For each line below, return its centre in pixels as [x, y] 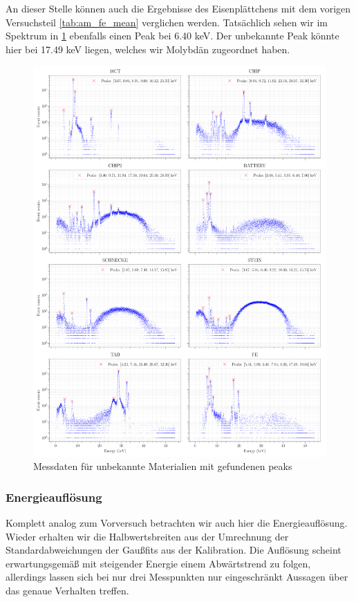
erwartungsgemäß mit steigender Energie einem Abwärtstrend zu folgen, [158, 563]
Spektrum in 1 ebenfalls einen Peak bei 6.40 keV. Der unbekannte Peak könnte [172, 36]
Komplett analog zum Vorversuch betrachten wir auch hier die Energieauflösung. [177, 523]
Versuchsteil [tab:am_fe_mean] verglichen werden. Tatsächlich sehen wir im [167, 22]
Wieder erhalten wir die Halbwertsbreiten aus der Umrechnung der [147, 536]
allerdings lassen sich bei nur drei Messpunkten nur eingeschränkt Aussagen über [177, 577]
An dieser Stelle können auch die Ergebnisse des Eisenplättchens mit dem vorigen [178, 8]
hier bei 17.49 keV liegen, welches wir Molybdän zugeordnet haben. [148, 49]
